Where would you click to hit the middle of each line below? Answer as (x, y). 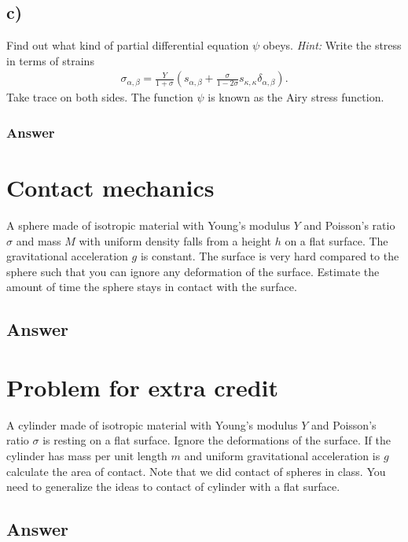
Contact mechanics (110, 188)
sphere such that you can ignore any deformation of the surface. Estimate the (193, 271)
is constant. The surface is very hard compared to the (270, 256)
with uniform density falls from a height (175, 240)
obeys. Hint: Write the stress (332, 45)
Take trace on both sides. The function (100, 97)
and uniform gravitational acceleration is (282, 456)
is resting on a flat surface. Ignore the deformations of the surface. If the (217, 440)
